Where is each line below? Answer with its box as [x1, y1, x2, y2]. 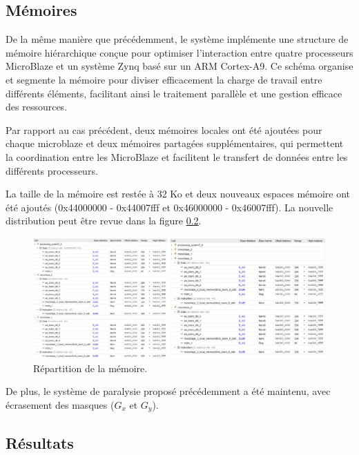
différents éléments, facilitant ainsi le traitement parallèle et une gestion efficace [6, 86, 342, 100]
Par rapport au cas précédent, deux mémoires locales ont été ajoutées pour [6, 122, 322, 137]
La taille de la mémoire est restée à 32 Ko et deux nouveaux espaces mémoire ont [6, 186, 351, 201]
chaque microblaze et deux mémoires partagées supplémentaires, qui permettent [6, 136, 344, 151]
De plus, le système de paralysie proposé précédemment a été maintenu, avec [6, 384, 331, 398]
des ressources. [6, 99, 68, 114]
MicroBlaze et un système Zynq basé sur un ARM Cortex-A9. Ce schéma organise [6, 59, 353, 73]
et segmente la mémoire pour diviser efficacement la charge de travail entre [6, 72, 322, 86]
